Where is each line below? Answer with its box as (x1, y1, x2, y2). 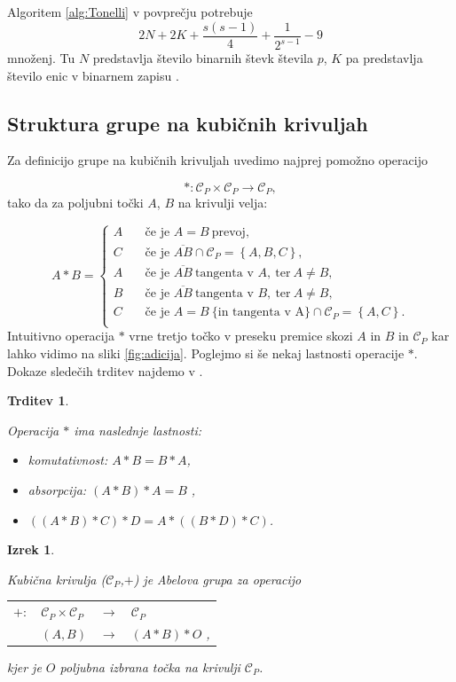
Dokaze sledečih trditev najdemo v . (7, 361, 203, 380)
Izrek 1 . (7, 540, 55, 559)
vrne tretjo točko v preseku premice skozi (129, 326, 353, 345)
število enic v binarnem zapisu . (7, 66, 179, 84)
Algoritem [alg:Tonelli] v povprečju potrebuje (7, 3, 253, 20)
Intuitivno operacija (7, 326, 115, 345)
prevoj (211, 226, 246, 239)
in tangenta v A (217, 306, 304, 319)
